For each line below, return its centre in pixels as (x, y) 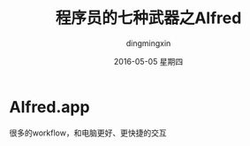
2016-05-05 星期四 (148, 61)
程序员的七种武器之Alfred (148, 18)
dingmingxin (148, 43)
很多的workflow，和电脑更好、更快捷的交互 (88, 133)
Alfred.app (49, 107)
